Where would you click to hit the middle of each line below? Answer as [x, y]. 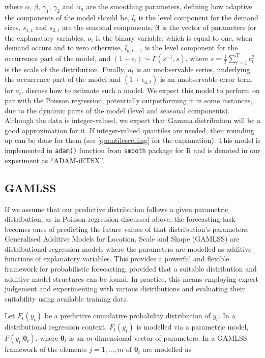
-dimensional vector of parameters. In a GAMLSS [170, 338]
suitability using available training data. [67, 298]
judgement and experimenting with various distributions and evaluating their [125, 289]
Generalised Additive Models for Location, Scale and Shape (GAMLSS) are [122, 239]
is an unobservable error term [206, 79]
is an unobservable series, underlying [193, 69]
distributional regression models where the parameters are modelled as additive [128, 248]
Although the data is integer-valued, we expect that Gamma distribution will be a [133, 120]
